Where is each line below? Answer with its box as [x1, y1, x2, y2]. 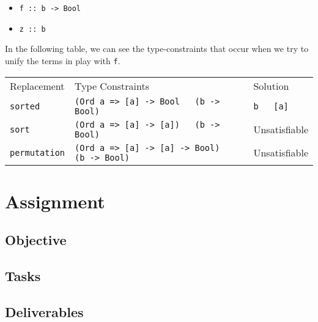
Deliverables [5, 302, 84, 321]
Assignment [5, 188, 105, 213]
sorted [10, 101, 40, 111]
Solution [253, 78, 289, 93]
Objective [5, 230, 67, 249]
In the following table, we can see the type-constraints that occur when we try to [5, 42, 309, 55]
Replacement [10, 78, 65, 93]
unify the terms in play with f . [5, 54, 120, 67]
